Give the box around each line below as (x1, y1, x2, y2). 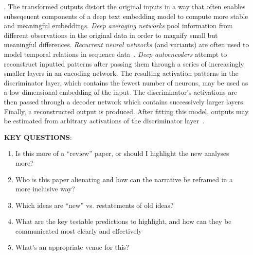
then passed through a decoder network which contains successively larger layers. (4, 96, 245, 106)
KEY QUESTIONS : (4, 132, 72, 142)
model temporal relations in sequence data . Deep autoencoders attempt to (4, 49, 227, 59)
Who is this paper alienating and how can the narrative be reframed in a (15, 174, 233, 184)
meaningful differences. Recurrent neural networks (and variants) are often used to (4, 39, 249, 50)
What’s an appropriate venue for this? (15, 242, 129, 252)
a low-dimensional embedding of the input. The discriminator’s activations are (4, 87, 237, 97)
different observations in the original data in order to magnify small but (4, 30, 218, 40)
